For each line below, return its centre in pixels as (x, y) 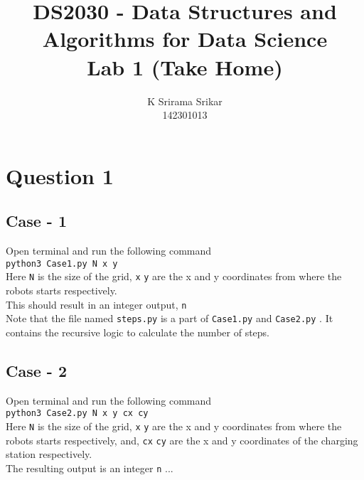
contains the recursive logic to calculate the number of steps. (138, 332)
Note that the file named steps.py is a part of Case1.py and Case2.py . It (170, 318)
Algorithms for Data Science (185, 39)
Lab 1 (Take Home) (185, 66)
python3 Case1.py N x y (62, 263)
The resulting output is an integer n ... (90, 468)
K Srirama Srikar (185, 101)
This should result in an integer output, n (96, 304)
